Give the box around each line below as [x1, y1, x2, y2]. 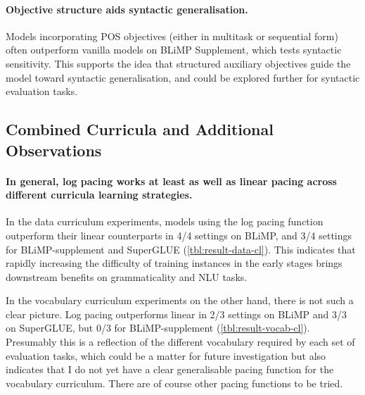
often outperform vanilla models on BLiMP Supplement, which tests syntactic [6, 42, 342, 57]
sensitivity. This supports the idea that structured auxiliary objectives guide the [6, 56, 351, 70]
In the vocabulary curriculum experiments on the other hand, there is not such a [6, 293, 354, 308]
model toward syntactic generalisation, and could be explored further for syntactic [6, 70, 360, 84]
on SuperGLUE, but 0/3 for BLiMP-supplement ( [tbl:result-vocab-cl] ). [6, 320, 310, 335]
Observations [6, 139, 102, 161]
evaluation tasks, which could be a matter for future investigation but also [6, 348, 326, 363]
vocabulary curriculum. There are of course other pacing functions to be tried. [6, 375, 343, 390]
